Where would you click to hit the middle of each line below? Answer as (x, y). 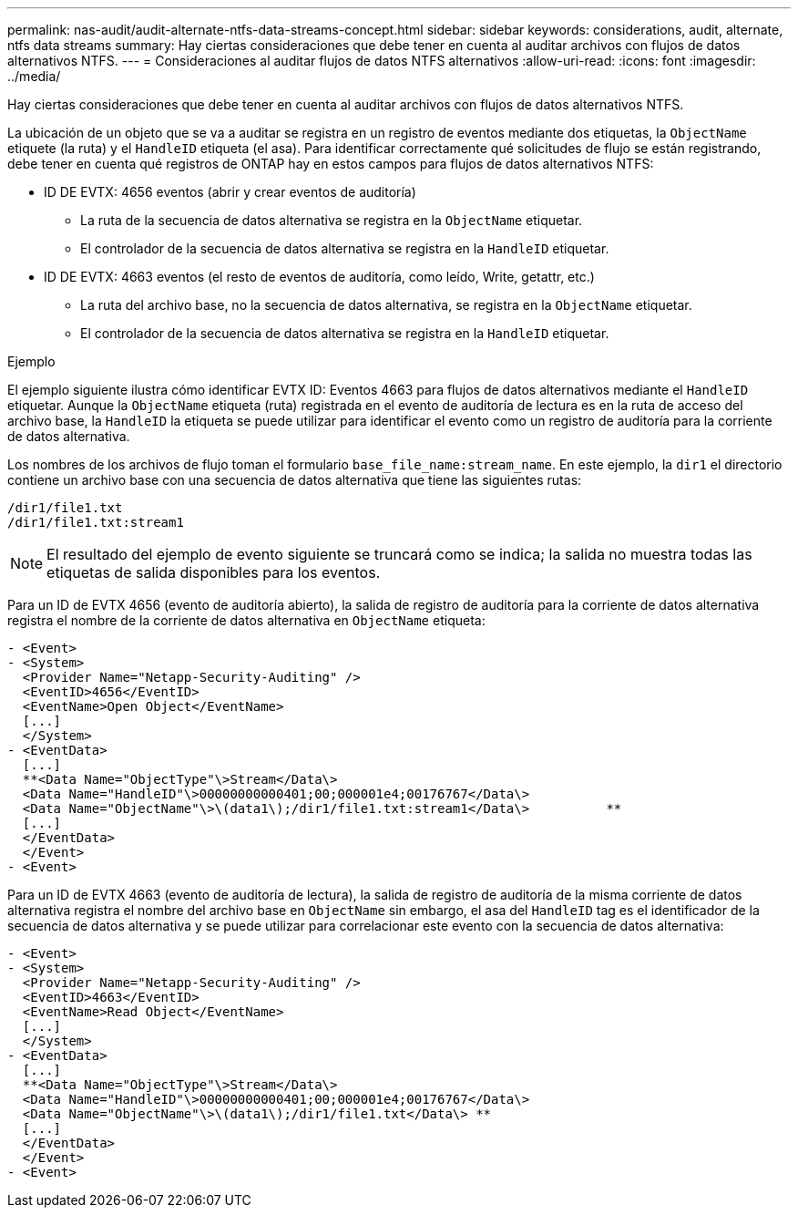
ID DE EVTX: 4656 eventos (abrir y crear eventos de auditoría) (230, 192)
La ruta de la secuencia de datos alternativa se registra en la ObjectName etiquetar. (332, 220)
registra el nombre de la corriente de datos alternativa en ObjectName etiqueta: (246, 620)
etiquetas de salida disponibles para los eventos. (214, 572)
